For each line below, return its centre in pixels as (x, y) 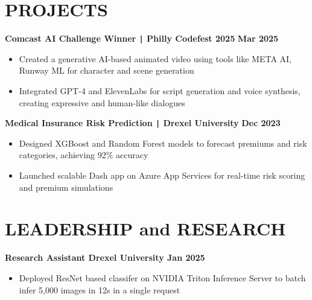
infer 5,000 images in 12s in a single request (100, 289)
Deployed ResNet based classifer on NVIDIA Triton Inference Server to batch (162, 277)
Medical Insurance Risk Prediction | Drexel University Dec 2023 (143, 123)
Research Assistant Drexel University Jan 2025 (105, 257)
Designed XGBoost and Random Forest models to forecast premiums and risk (163, 143)
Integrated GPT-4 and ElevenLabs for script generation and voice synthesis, (160, 90)
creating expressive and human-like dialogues (102, 102)
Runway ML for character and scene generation (107, 70)
